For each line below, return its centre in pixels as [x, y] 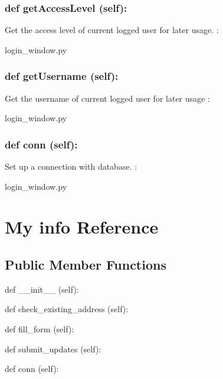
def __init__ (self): [42, 289]
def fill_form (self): [40, 328]
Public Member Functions [86, 264]
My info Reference [82, 227]
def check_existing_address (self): [67, 309]
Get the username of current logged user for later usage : [107, 98]
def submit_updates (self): [53, 349]
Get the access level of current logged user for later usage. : [112, 30]
